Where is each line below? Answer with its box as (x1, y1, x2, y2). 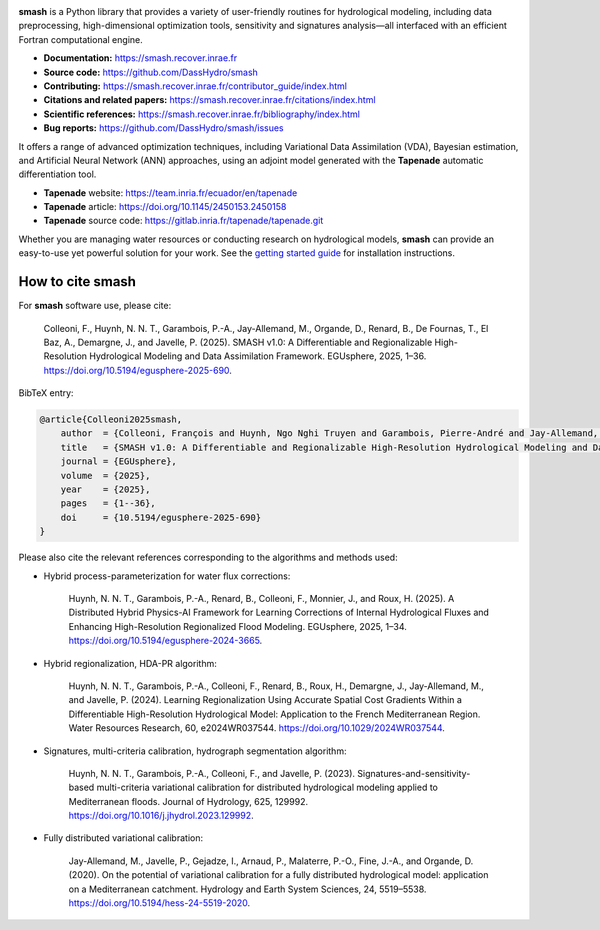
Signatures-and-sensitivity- (356, 767, 471, 779)
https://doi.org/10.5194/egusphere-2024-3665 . (68, 635, 263, 647)
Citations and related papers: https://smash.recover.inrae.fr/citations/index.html (43, 94, 376, 106)
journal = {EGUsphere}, (60, 456, 177, 467)
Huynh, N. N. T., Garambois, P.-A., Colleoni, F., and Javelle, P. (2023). (68, 767, 355, 779)
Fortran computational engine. (18, 33, 144, 45)
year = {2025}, (60, 484, 151, 495)
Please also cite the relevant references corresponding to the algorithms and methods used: (18, 551, 399, 564)
